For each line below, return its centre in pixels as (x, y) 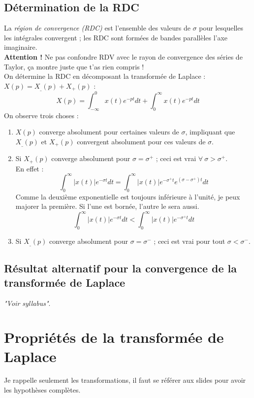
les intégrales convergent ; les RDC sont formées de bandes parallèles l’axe (116, 37)
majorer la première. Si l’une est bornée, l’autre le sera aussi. (107, 206)
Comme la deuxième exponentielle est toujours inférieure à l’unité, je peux (128, 196)
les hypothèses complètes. (42, 389)
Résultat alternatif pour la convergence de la (120, 268)
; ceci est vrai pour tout (190, 241)
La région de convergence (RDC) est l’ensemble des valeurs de (97, 28)
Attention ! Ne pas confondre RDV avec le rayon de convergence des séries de (123, 56)
